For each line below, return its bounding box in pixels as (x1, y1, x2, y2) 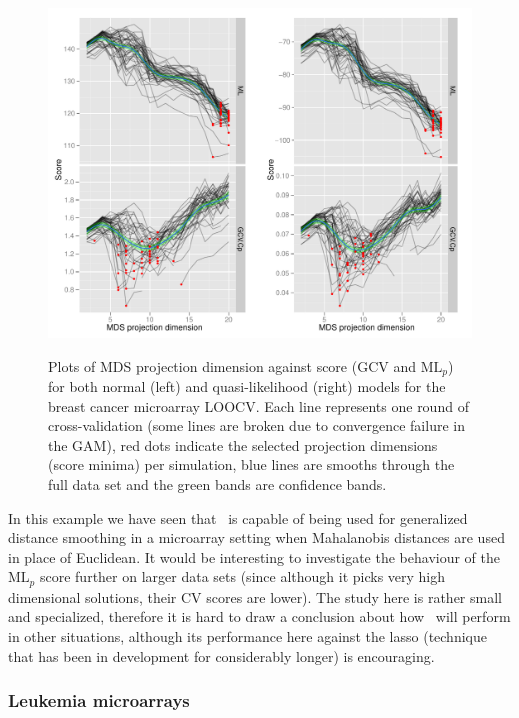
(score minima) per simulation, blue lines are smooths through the (48, 454, 455, 475)
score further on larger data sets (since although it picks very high (39, 566, 446, 587)
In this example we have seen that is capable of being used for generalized (8, 507, 468, 528)
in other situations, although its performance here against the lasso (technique (8, 626, 487, 647)
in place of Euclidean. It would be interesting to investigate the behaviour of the (8, 546, 501, 567)
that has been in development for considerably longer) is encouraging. (8, 645, 435, 666)
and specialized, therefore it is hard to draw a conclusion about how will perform (8, 606, 511, 627)
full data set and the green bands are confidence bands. (48, 474, 387, 495)
